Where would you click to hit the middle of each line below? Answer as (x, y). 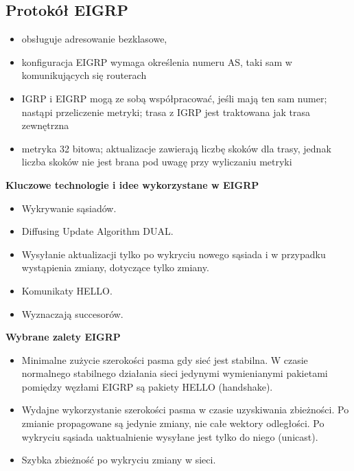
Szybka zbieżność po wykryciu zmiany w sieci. (119, 460)
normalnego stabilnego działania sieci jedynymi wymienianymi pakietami (175, 373)
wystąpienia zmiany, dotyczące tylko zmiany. (115, 267)
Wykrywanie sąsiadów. (69, 208)
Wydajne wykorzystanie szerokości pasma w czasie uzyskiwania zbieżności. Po (185, 410)
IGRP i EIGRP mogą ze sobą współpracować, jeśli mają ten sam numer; (174, 98)
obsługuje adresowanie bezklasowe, (94, 39)
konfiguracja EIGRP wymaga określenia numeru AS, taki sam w (157, 61)
